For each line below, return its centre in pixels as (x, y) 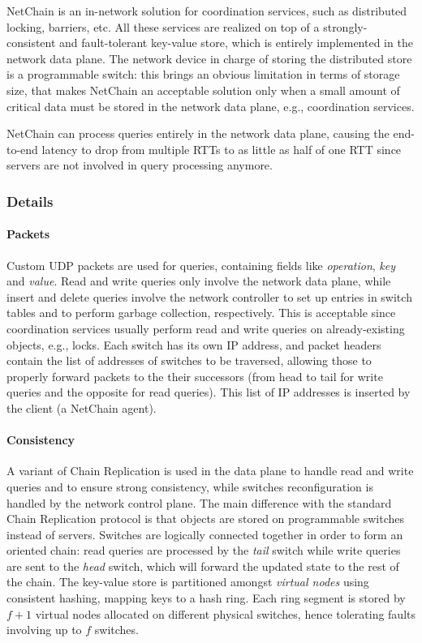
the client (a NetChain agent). (82, 407)
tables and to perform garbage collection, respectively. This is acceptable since (201, 313)
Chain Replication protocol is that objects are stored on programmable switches (205, 519)
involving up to (44, 630)
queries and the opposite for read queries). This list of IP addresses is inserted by (209, 392)
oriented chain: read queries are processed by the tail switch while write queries (204, 550)
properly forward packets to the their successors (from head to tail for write (195, 376)
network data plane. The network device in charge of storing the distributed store (209, 58)
